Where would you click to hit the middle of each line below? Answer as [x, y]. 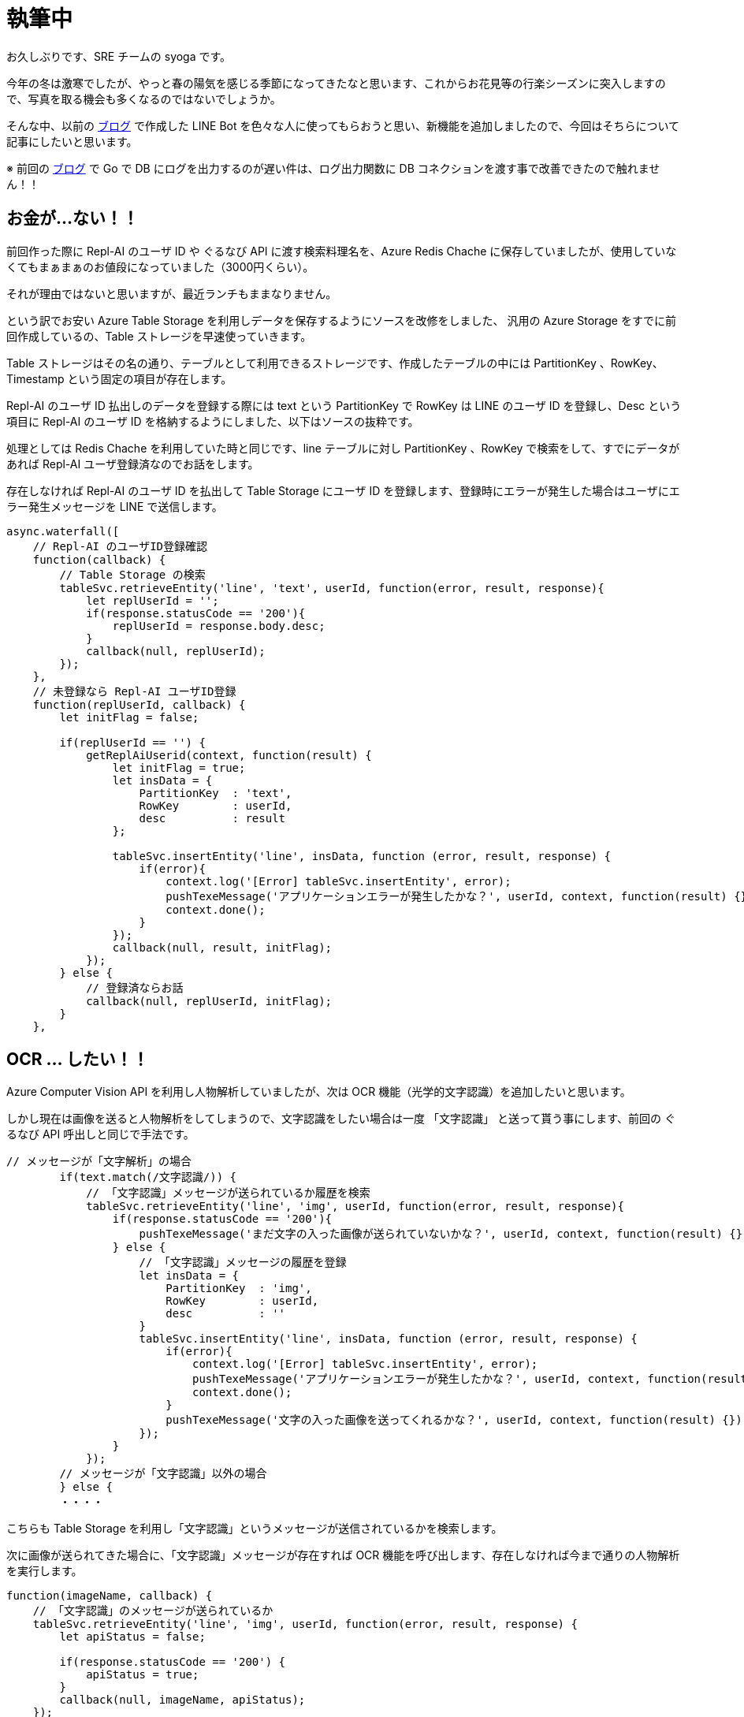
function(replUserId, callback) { [139, 704]
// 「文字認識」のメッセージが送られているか [153, 1611]
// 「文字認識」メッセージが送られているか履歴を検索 [228, 1193]
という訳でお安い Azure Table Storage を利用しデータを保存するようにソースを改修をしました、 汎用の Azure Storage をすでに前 [342, 320]
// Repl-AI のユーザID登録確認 [120, 546]
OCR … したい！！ [78, 1060]
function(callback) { [99, 559]
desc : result [212, 818]
